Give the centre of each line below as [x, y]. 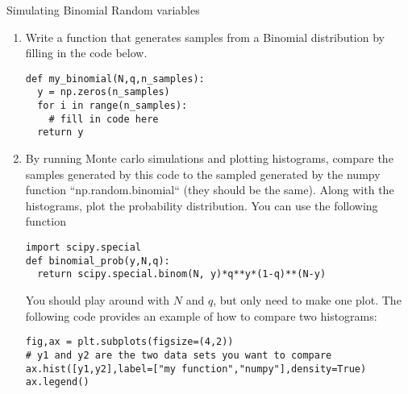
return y [60, 133]
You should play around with [98, 300]
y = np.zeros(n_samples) [104, 92]
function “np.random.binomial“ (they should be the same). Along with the [210, 190]
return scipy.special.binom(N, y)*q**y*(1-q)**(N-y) [182, 274]
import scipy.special [83, 248]
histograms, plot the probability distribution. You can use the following [202, 205]
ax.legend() [57, 382]
